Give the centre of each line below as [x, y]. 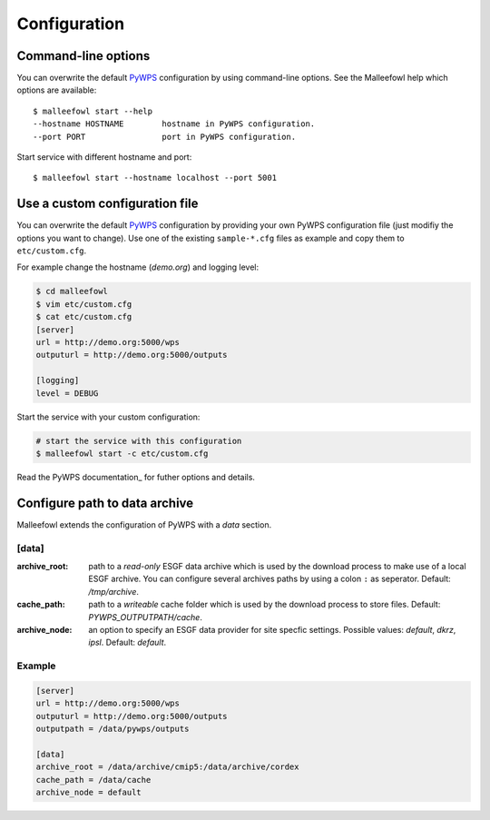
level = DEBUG [67, 393]
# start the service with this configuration [139, 441]
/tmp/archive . [114, 591]
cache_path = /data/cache [93, 780]
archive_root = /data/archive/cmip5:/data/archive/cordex [167, 767]
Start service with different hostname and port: [104, 157]
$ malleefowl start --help [93, 111]
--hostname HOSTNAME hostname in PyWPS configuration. [174, 124]
